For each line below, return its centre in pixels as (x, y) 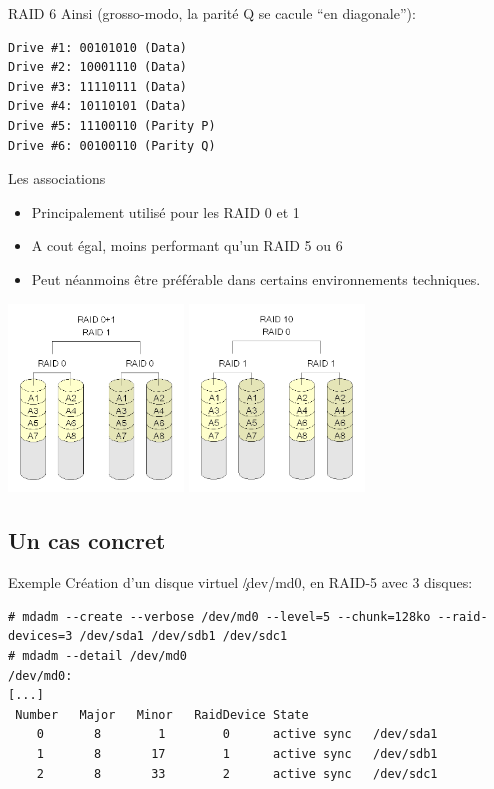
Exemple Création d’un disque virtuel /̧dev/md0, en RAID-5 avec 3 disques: (240, 582)
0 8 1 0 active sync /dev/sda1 (237, 734)
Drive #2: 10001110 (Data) (97, 67)
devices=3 (40, 636)
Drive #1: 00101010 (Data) (97, 47)
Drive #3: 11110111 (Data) (97, 86)
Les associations (57, 178)
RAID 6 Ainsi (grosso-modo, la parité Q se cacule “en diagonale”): (212, 13)
